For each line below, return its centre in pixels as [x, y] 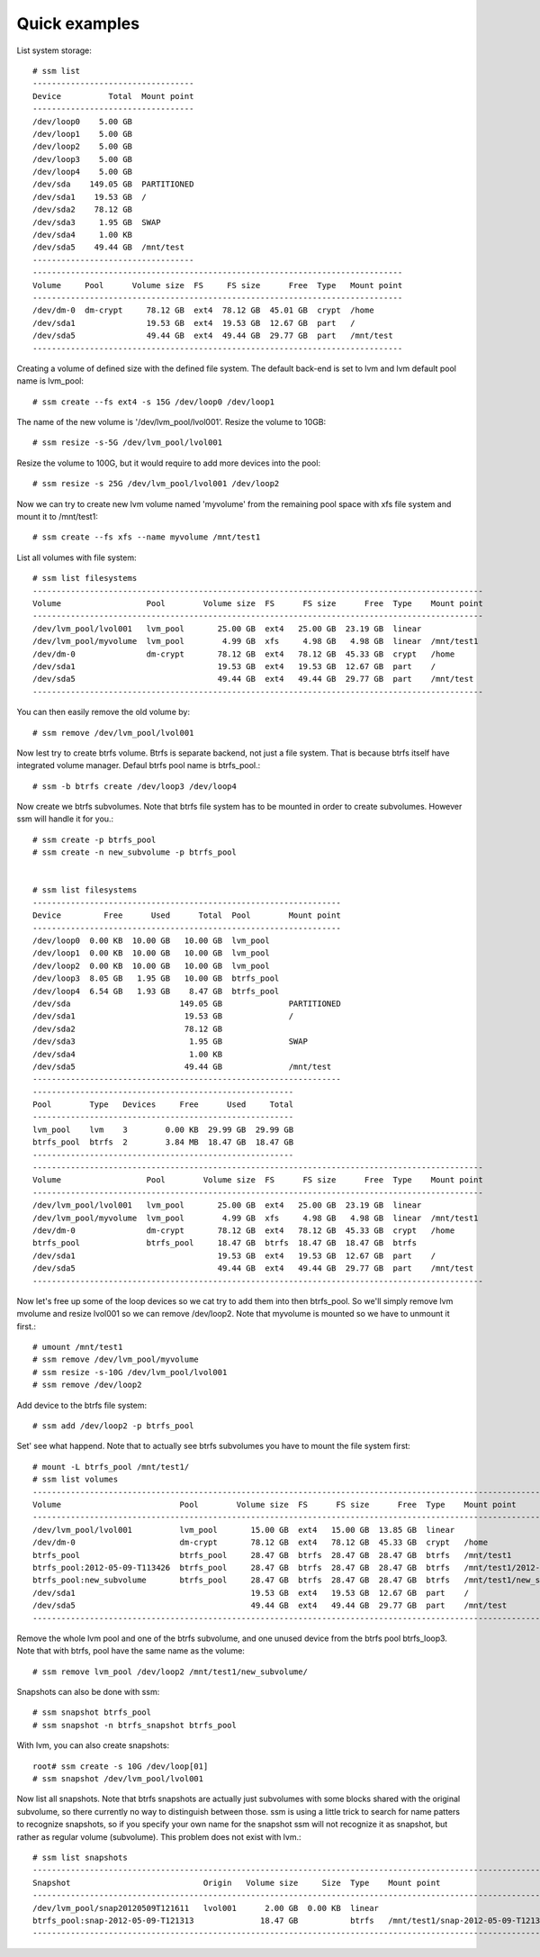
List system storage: [54, 50]
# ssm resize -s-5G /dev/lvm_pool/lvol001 [128, 443]
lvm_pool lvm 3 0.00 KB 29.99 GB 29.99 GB [163, 1129]
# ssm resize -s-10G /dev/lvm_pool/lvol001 [130, 1372]
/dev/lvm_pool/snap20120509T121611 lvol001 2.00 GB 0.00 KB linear [206, 1908]
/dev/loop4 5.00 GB [83, 172]
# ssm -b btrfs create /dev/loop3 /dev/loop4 [135, 786]
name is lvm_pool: [50, 381]
